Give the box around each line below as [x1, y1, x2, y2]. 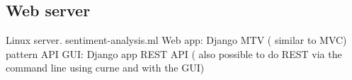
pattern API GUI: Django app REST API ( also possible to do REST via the [6, 46, 342, 61]
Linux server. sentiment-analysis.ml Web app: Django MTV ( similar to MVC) [6, 33, 347, 47]
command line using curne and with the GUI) [6, 60, 205, 75]
